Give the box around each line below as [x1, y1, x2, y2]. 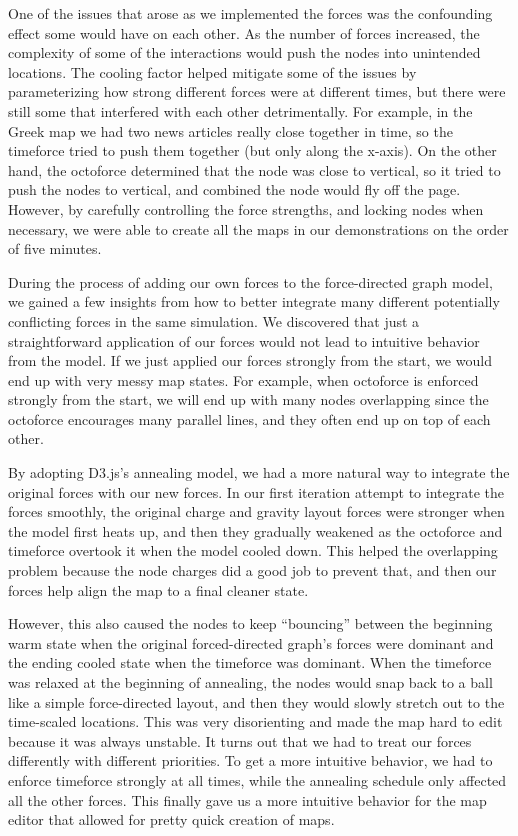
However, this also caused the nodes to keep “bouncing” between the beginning [8, 613, 493, 634]
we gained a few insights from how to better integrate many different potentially [8, 291, 500, 312]
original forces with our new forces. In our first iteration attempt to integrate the [8, 481, 504, 502]
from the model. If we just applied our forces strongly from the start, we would [8, 350, 492, 371]
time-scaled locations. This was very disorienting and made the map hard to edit [8, 711, 503, 732]
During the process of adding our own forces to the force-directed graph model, [8, 271, 493, 292]
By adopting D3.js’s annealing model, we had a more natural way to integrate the [8, 462, 510, 483]
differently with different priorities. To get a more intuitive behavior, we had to [8, 750, 493, 771]
